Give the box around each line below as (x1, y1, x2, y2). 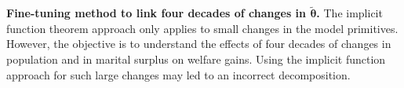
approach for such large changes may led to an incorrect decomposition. (6, 66, 351, 82)
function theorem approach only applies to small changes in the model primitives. (6, 20, 399, 36)
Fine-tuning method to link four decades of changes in (6, 5, 307, 21)
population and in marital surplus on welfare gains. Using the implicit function (6, 51, 386, 67)
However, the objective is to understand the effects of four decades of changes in (6, 35, 391, 52)
